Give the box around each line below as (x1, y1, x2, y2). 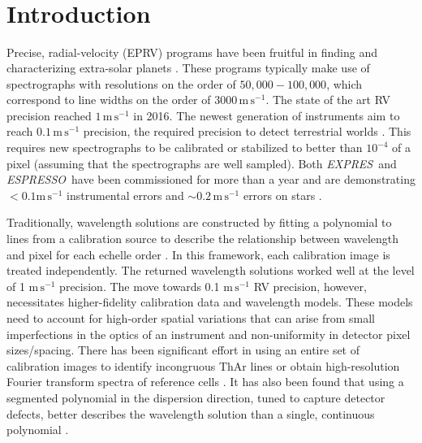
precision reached (6, 106, 92, 124)
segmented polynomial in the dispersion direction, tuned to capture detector (6, 389, 385, 406)
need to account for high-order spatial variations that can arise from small (6, 310, 375, 326)
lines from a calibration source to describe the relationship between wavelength (6, 230, 399, 247)
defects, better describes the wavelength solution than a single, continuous (6, 405, 375, 422)
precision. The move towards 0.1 (59, 277, 220, 294)
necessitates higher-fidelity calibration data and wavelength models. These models (6, 293, 413, 311)
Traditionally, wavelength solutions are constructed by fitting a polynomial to (6, 214, 392, 231)
